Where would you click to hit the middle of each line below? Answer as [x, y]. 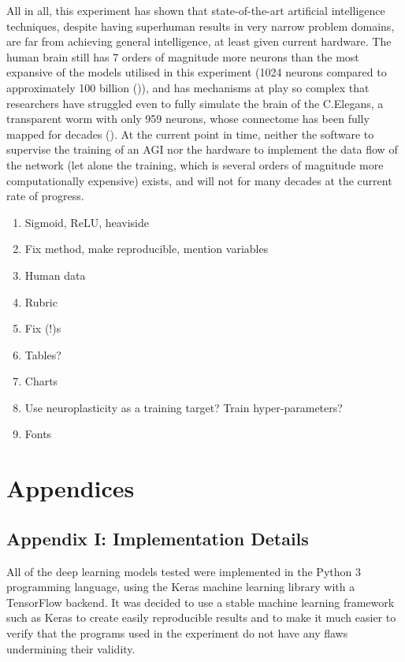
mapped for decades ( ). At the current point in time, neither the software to [190, 134]
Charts [41, 381]
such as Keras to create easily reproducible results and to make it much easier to [201, 617]
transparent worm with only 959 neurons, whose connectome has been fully [188, 119]
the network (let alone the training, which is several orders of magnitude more [195, 164]
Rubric [41, 301]
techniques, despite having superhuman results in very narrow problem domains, [201, 26]
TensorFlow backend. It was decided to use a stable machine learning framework [201, 602]
